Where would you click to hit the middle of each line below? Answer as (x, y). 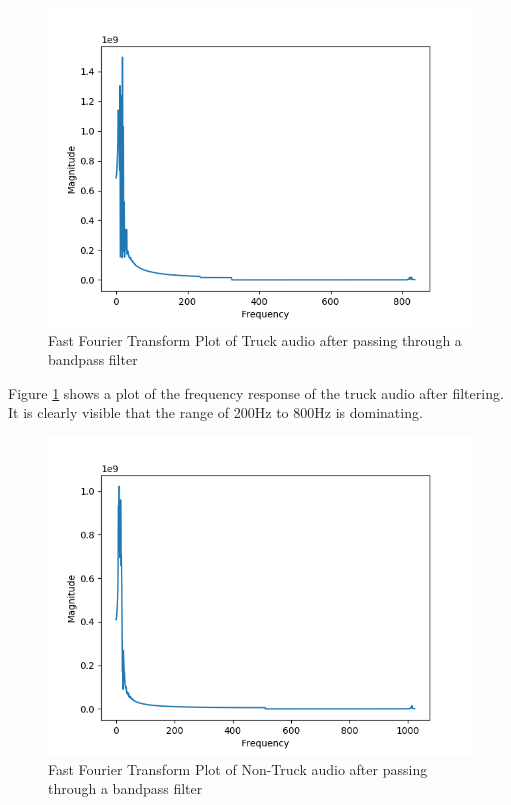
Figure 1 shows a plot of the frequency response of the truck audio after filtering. (256, 392)
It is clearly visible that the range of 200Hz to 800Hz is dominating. (215, 412)
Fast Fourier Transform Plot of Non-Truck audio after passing (238, 768)
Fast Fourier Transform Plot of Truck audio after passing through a (255, 339)
